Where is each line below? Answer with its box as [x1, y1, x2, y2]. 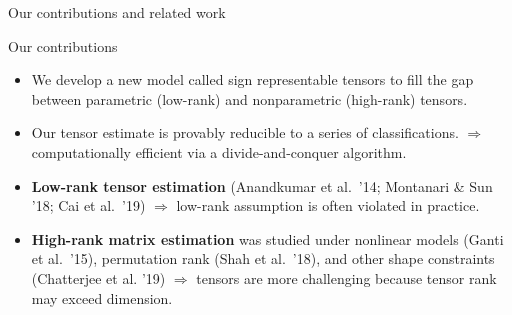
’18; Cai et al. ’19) [31, 195, 146, 216]
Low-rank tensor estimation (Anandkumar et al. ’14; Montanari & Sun [31, 175, 493, 196]
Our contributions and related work [8, 2, 226, 22]
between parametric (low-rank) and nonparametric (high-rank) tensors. [31, 88, 468, 109]
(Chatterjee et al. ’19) [31, 267, 166, 288]
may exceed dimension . [31, 287, 173, 308]
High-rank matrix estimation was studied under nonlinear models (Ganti [31, 228, 504, 249]
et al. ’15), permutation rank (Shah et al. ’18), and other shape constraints [31, 248, 495, 269]
